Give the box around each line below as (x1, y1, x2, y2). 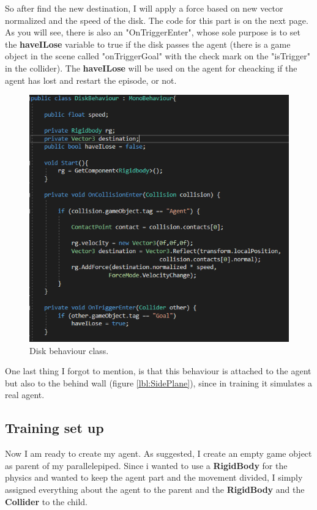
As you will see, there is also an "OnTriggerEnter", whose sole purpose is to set (5, 26, 300, 39)
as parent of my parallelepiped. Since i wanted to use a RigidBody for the (5, 459, 288, 471)
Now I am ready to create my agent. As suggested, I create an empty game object (5, 447, 312, 460)
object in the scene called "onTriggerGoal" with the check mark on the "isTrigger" (5, 50, 310, 62)
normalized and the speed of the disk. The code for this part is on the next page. (5, 13, 308, 26)
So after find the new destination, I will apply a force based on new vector (5, 2, 283, 14)
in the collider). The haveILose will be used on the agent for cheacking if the (5, 61, 297, 74)
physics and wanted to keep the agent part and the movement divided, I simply (5, 471, 303, 484)
